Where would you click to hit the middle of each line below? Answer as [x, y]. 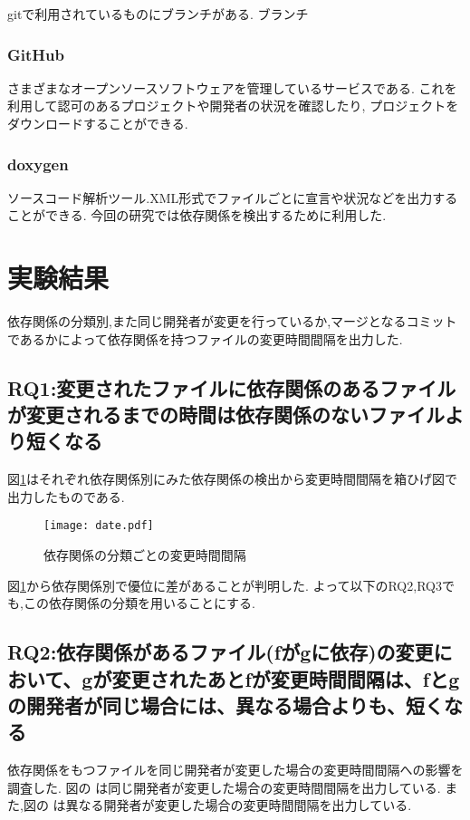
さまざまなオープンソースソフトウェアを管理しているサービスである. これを [232, 87]
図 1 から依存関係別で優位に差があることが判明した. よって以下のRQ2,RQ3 [225, 585]
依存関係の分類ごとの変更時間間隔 [145, 555]
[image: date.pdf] [99, 526]
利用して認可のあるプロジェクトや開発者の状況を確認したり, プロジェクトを [233, 106]
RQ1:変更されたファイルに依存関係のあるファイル [232, 387]
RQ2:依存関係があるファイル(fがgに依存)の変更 [221, 652]
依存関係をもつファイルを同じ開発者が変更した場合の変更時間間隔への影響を [235, 770]
